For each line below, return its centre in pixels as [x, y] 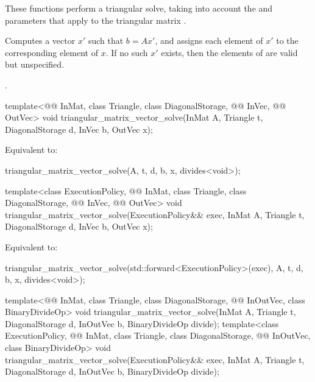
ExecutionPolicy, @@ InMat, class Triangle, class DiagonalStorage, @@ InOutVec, [158, 335]
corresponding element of [51, 52]
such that [106, 41]
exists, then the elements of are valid [229, 52]
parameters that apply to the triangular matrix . [96, 20]
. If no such [127, 52]
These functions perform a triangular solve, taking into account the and [139, 8]
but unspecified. [34, 64]
